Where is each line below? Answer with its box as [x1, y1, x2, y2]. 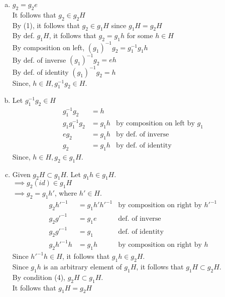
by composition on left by [116, 120, 195, 127]
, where [54, 188, 77, 198]
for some [127, 30, 153, 41]
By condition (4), [12, 271, 66, 282]
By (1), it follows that [12, 20, 80, 30]
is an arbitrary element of [43, 261, 122, 272]
